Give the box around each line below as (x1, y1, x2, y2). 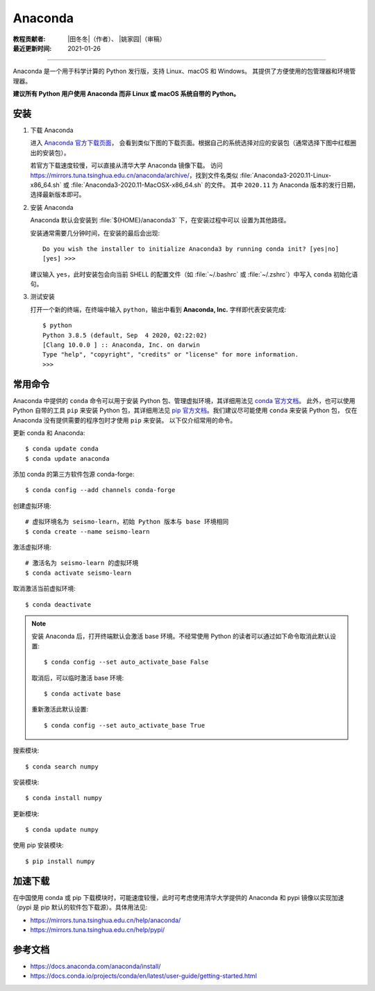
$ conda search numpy (25, 762, 99, 771)
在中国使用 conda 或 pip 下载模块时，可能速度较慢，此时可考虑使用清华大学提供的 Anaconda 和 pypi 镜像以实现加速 (12, 893, 344, 901)
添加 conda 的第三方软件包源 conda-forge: (12, 470, 135, 479)
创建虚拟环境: (12, 501, 52, 510)
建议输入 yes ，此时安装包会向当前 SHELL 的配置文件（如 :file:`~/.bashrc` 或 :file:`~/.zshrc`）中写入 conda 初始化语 (30, 270, 358, 278)
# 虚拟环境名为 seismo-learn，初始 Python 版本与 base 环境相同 (25, 518, 229, 526)
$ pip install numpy (25, 857, 95, 865)
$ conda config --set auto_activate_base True (44, 721, 205, 729)
